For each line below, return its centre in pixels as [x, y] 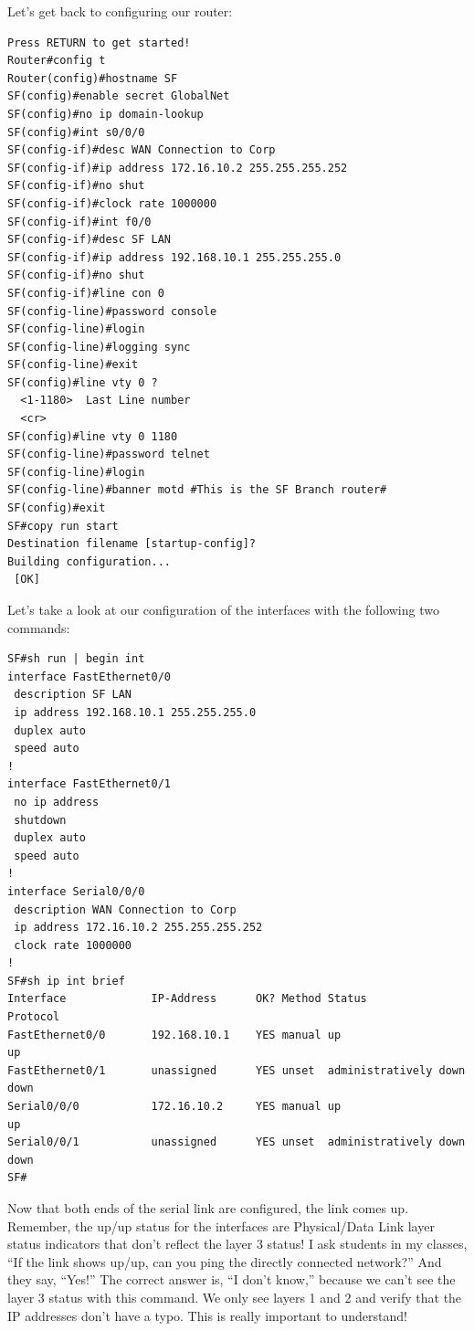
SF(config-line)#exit [73, 365]
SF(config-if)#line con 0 [86, 293]
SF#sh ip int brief [66, 981]
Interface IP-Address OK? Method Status [187, 999]
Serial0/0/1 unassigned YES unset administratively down [237, 1142]
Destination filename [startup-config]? [132, 544]
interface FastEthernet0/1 [89, 784]
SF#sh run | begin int [76, 659]
